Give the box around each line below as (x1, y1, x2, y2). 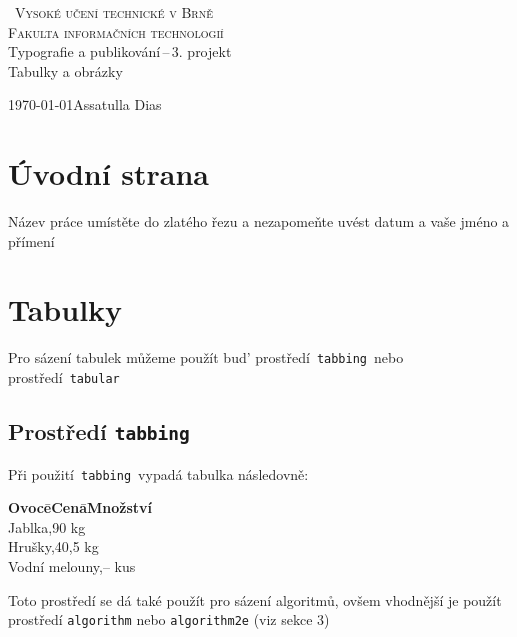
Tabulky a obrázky (8, 60, 123, 81)
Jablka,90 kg (8, 516, 86, 537)
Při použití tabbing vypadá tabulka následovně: (8, 463, 309, 484)
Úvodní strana (8, 153, 210, 194)
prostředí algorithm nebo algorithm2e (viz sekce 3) (8, 609, 330, 630)
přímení (8, 230, 55, 251)
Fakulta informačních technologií (8, 21, 224, 42)
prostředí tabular (8, 367, 120, 388)
